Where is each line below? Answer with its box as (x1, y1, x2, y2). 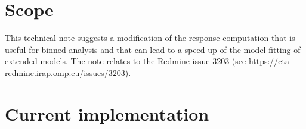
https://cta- (248, 55, 292, 67)
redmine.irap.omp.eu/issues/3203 (5, 66, 125, 78)
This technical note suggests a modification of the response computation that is (5, 32, 295, 44)
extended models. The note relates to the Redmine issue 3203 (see (5, 55, 246, 67)
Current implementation (5, 101, 209, 125)
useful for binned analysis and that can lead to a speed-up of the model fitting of (5, 43, 301, 55)
